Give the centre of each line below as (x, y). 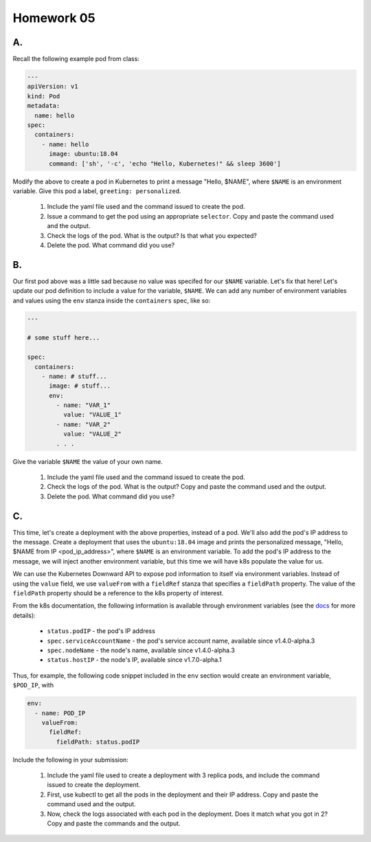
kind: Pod (44, 96)
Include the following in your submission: (70, 760)
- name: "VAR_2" (83, 424)
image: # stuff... (80, 386)
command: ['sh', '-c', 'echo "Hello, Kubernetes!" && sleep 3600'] (165, 164)
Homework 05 (54, 18)
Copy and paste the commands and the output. (114, 823)
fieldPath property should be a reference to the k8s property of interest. (118, 593)
